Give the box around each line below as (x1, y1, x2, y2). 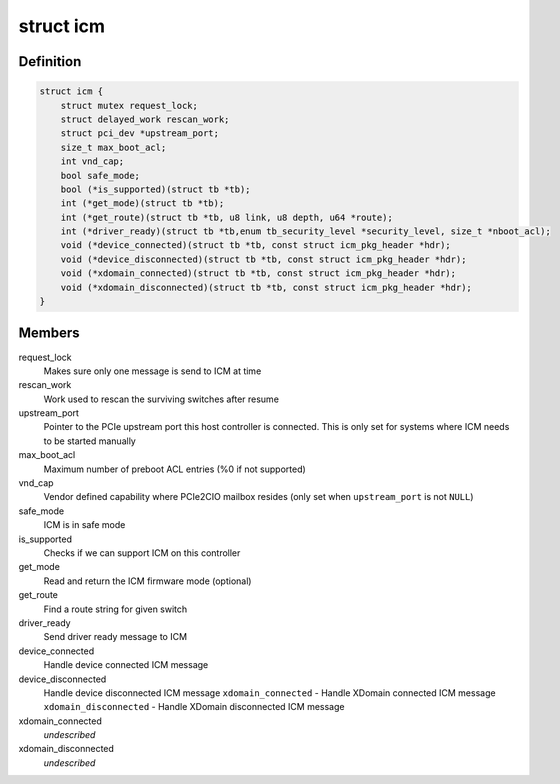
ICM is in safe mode (43, 519, 126, 531)
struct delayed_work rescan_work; (60, 113, 230, 125)
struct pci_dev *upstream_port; (60, 128, 220, 139)
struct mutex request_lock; (60, 100, 199, 111)
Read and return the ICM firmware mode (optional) (43, 575, 252, 587)
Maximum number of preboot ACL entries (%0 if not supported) (43, 463, 307, 475)
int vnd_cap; (60, 156, 125, 167)
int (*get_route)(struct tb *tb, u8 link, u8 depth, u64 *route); (60, 211, 394, 223)
